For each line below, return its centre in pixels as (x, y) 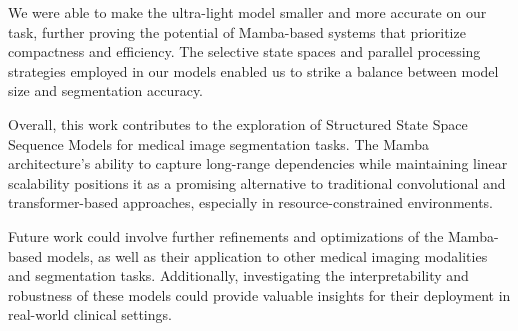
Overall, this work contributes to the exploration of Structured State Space (238, 123)
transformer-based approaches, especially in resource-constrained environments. (251, 202)
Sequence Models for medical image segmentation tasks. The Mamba (219, 143)
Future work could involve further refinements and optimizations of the (226, 235)
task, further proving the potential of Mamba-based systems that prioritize (237, 31)
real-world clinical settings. (90, 314)
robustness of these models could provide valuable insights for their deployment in (259, 294)
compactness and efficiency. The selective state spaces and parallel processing (244, 51)
